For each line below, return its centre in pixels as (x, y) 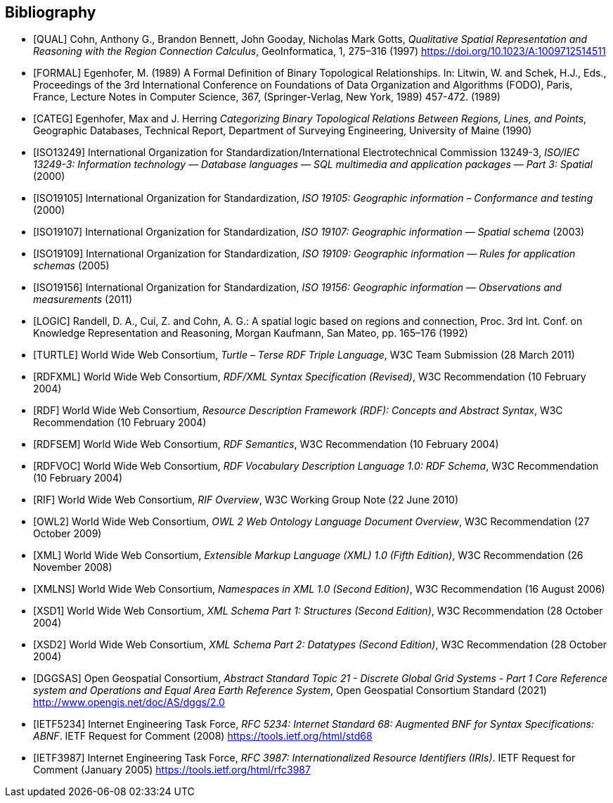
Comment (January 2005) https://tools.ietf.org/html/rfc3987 (172, 770)
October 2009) (67, 534)
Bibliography (51, 12)
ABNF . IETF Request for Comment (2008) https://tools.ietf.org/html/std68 (203, 736)
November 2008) (73, 567)
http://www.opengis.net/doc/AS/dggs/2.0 (129, 702)
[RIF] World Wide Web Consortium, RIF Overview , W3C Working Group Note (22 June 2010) (246, 500)
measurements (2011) (83, 300)
